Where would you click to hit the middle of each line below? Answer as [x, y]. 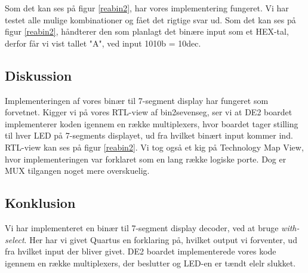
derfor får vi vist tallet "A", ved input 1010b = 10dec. [103, 43]
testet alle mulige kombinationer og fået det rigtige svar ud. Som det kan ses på [150, 19]
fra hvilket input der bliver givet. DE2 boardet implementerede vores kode [141, 251]
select [15, 239]
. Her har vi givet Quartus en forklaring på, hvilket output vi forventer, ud [161, 239]
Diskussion [38, 75]
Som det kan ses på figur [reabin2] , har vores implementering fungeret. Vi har [147, 8]
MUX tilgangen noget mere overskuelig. [77, 171]
